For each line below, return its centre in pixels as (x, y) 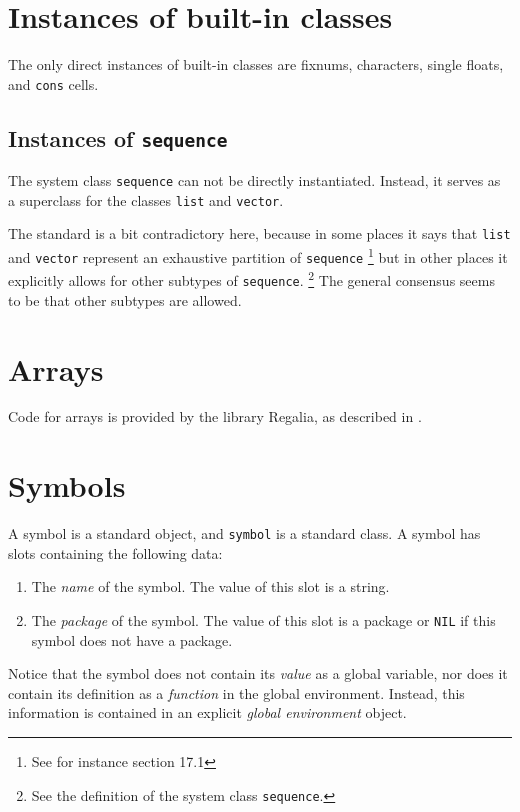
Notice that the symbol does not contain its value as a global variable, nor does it (258, 673)
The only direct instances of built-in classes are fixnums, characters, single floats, (256, 64)
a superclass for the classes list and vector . (146, 199)
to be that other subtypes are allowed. (125, 299)
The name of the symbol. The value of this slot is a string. (210, 586)
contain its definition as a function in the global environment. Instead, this (236, 692)
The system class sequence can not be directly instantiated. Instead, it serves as (254, 180)
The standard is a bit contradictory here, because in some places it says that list (259, 233)
